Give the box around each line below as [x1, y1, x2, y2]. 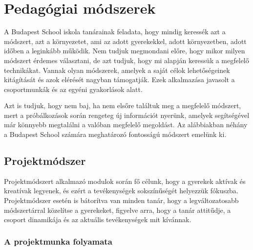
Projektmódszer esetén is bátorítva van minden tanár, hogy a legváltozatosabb [4, 195, 239, 205]
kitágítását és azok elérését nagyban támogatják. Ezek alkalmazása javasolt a [4, 74, 235, 85]
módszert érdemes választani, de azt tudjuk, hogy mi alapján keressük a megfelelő [4, 55, 249, 65]
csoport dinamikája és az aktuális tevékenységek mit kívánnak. [4, 214, 191, 225]
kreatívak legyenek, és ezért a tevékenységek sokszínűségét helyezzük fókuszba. [4, 185, 238, 196]
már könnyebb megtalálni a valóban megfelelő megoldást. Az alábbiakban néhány [4, 119, 248, 130]
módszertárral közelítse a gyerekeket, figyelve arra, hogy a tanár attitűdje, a [4, 205, 231, 215]
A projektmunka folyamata [4, 235, 112, 247]
